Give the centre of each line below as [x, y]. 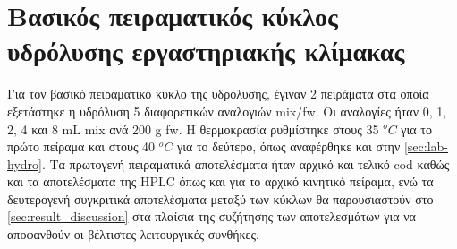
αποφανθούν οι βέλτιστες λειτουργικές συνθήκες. [133, 234]
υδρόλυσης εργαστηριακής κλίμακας [206, 51]
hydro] [25, 163]
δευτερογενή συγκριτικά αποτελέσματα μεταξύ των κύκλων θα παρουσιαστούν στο [220, 198]
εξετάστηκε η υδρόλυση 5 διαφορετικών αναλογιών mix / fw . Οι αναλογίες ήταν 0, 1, [227, 111]
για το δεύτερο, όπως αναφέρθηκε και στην [288, 146]
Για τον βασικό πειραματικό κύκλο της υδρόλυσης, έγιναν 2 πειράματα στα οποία [218, 94]
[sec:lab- [426, 146]
